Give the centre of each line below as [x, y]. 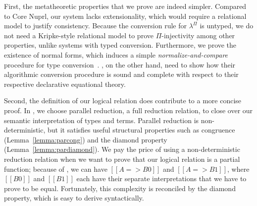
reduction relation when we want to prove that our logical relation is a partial [122, 159]
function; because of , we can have [56, 169]
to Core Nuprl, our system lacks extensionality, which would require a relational [125, 16]
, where [238, 169]
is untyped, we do [227, 26]
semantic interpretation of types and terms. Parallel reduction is [102, 120]
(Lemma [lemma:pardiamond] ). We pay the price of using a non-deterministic [122, 149]
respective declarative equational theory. [65, 84]
